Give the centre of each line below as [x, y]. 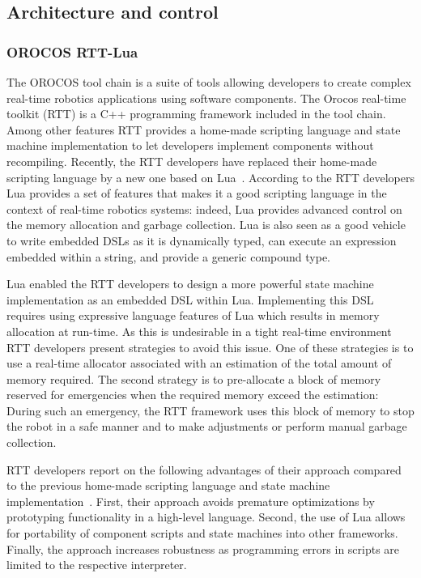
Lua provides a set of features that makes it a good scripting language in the [197, 193]
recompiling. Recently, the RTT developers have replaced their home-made [192, 161]
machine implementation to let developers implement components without [190, 145]
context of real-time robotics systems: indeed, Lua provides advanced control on [204, 208]
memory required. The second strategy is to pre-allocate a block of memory [194, 378]
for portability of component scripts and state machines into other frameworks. [202, 533]
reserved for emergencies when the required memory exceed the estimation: [193, 395]
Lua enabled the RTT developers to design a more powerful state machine [190, 284]
